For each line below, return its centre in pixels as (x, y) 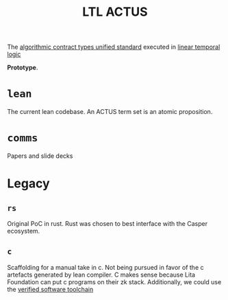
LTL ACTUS (115, 12)
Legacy (28, 184)
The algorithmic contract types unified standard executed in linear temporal (114, 47)
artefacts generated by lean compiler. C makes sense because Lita (101, 275)
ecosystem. (24, 231)
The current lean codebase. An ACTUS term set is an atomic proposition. (110, 112)
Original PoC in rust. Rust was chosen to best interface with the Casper (107, 224)
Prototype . (23, 68)
